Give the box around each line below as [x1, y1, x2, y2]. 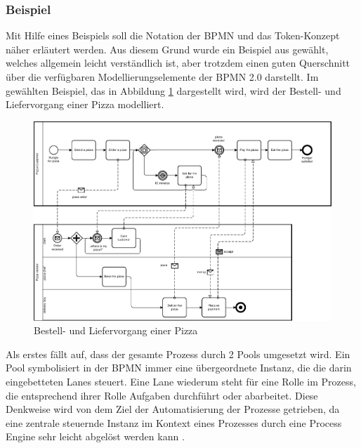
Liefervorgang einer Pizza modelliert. [6, 97, 164, 112]
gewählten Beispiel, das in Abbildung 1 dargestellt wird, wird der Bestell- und [6, 83, 341, 98]
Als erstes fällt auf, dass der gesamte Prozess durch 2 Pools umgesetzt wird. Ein [6, 346, 350, 361]
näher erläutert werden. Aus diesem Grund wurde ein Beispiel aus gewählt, [6, 41, 329, 56]
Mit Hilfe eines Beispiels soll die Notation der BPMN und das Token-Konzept [6, 28, 340, 43]
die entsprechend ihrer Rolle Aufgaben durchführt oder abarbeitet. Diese [6, 388, 318, 402]
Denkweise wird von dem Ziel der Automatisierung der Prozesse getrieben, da [6, 402, 340, 416]
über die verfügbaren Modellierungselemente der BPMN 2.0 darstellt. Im [6, 70, 319, 84]
